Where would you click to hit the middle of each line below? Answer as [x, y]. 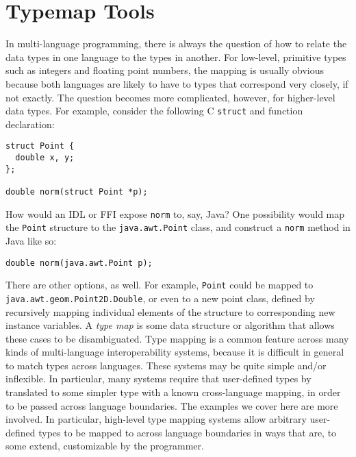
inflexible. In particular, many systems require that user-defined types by [158, 379]
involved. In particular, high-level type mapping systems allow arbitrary [156, 419]
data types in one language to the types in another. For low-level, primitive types [176, 57]
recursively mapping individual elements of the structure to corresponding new [170, 311]
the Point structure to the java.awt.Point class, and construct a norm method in [178, 227]
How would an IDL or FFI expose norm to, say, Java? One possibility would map [175, 213]
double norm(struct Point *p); [77, 192]
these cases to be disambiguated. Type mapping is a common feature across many [177, 338]
